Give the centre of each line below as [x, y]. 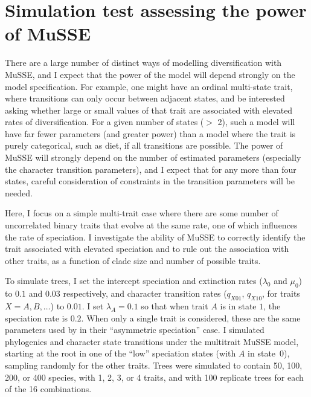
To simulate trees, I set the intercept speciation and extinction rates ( [134, 281]
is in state [238, 306]
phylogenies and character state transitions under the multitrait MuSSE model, [152, 341]
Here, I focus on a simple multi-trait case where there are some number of [142, 213]
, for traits [281, 293]
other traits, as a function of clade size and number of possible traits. [133, 260]
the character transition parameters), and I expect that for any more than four [151, 169]
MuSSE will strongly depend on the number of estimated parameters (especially [153, 157]
